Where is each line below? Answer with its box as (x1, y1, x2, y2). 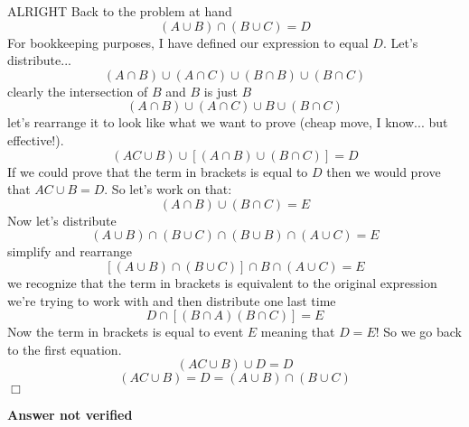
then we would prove (326, 162, 441, 181)
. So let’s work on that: (104, 180, 232, 199)
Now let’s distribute (7, 210, 117, 229)
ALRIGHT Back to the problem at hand (7, 2, 232, 20)
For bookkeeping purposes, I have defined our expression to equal (7, 32, 369, 51)
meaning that (260, 322, 335, 341)
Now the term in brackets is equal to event (7, 322, 244, 341)
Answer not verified (7, 405, 133, 424)
